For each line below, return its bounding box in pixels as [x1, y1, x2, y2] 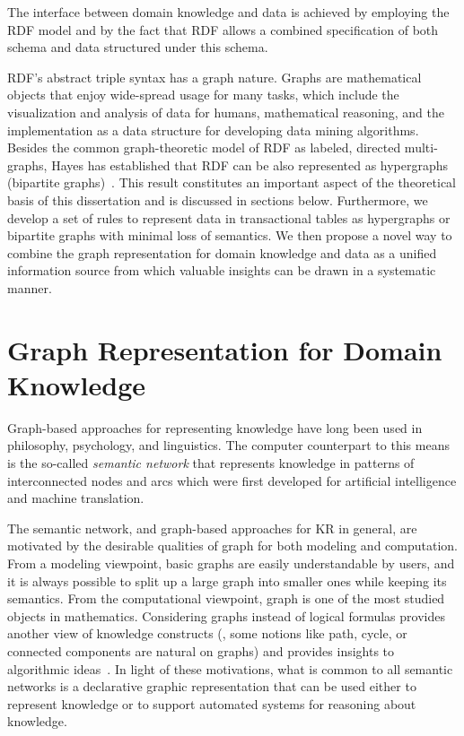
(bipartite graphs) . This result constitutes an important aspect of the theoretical [7, 173, 457, 192]
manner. [7, 278, 52, 297]
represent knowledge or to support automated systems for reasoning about [7, 694, 416, 713]
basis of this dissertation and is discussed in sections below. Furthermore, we [7, 190, 428, 209]
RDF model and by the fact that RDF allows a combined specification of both [7, 20, 439, 39]
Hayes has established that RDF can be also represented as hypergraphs [51, 155, 449, 174]
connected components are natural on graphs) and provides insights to [7, 641, 395, 660]
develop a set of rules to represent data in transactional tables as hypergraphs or [7, 208, 451, 227]
